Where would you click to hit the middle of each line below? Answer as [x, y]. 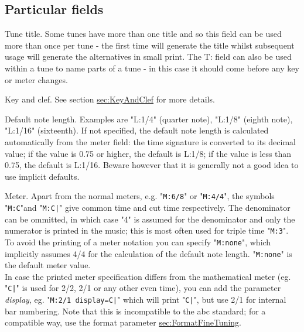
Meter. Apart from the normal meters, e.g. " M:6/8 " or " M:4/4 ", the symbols [140, 196]
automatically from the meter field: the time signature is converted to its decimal [150, 141]
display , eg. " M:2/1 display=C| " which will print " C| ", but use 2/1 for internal [146, 300]
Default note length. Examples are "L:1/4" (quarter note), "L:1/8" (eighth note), [149, 119]
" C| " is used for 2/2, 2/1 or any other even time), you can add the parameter [143, 288]
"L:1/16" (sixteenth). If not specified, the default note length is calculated [137, 130]
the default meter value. [48, 265]
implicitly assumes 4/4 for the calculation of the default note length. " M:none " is [148, 253]
